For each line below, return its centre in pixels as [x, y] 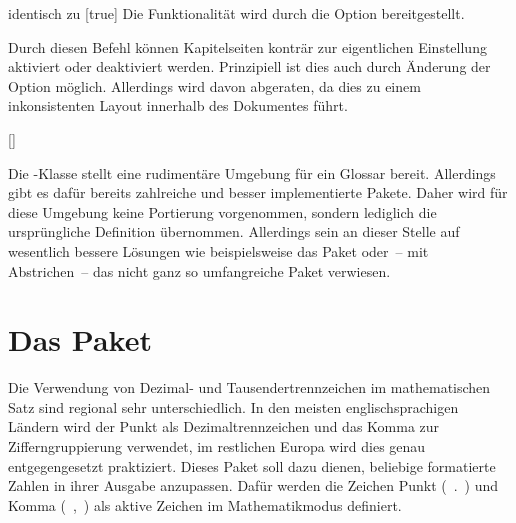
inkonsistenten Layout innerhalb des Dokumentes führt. [178, 105]
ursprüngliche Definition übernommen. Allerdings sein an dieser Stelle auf [234, 231]
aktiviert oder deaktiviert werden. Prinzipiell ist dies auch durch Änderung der [249, 66]
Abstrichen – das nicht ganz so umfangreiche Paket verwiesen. [199, 270]
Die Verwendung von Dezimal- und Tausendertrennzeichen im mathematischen [249, 387]
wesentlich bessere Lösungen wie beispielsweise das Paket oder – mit [218, 250]
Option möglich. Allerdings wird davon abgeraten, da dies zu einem [214, 85]
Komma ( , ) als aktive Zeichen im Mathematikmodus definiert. [205, 504]
